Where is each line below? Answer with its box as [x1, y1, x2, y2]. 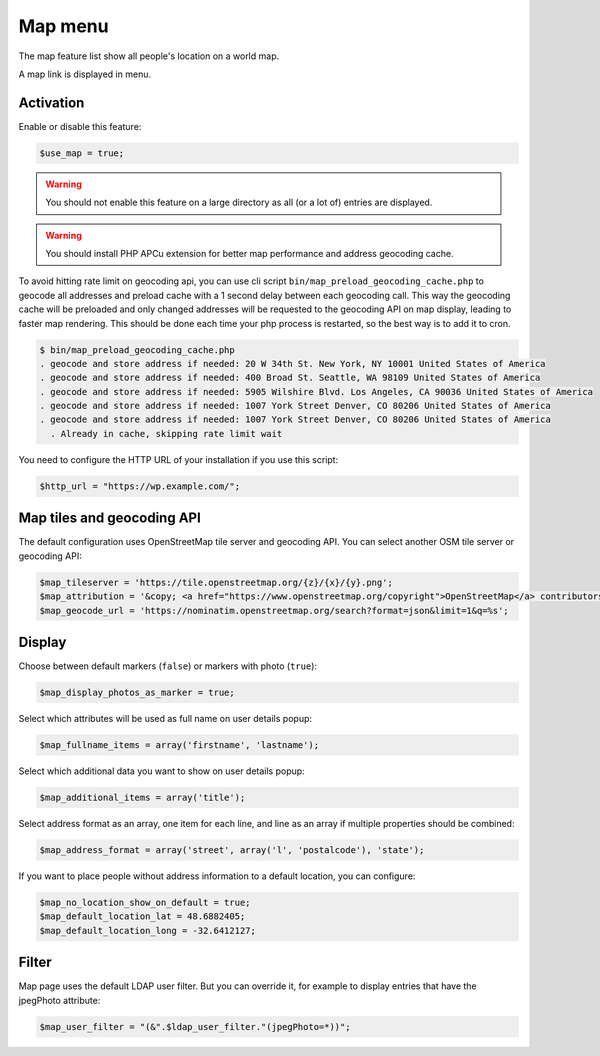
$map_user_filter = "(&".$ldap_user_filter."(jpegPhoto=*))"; [39, 1021, 351, 1032]
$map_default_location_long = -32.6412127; [39, 925, 257, 936]
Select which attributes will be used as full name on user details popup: [18, 712, 313, 724]
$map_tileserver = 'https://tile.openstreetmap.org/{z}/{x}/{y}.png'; [39, 576, 394, 588]
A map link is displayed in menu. [18, 68, 152, 80]
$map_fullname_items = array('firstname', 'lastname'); [39, 739, 320, 750]
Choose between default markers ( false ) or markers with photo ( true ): [18, 660, 318, 672]
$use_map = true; [39, 147, 125, 159]
